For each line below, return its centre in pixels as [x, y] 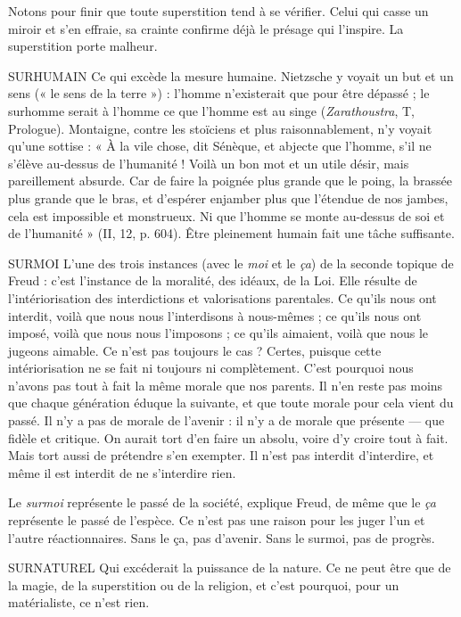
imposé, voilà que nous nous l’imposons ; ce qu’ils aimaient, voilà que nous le [218, 333]
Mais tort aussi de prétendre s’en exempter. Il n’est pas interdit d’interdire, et [221, 455]
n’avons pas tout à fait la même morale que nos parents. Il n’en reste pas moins [226, 385]
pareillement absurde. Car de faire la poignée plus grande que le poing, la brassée [230, 181]
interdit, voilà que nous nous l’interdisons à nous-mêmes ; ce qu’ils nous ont [215, 315]
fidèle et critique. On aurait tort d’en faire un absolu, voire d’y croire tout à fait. [228, 437]
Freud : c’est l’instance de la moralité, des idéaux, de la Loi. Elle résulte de [213, 280]
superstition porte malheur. [83, 46]
